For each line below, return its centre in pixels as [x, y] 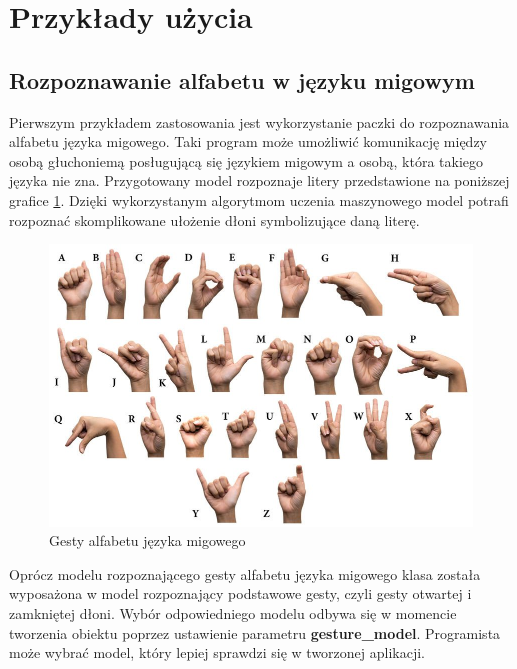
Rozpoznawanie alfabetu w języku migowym [242, 79]
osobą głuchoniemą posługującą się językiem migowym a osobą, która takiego [246, 160]
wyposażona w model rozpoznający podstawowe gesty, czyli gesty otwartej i [240, 593]
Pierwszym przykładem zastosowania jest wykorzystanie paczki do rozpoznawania [259, 121]
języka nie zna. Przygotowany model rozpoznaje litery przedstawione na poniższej [259, 180]
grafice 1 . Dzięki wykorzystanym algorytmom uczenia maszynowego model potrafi [259, 199]
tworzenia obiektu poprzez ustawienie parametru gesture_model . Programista [255, 632]
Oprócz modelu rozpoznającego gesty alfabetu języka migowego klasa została [245, 573]
